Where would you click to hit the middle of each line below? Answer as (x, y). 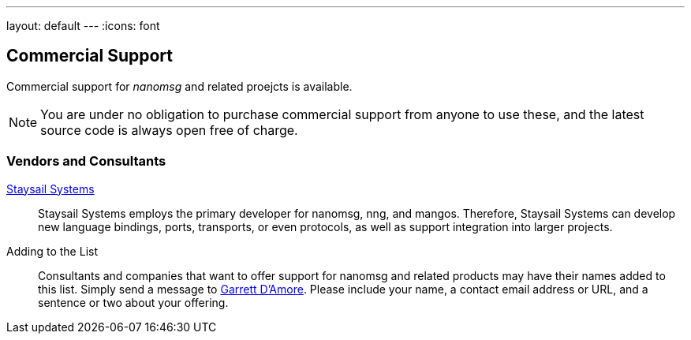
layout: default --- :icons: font (83, 26)
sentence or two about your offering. (133, 302)
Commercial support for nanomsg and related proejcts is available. (179, 86)
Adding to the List (52, 251)
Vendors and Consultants (86, 161)
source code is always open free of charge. (169, 130)
